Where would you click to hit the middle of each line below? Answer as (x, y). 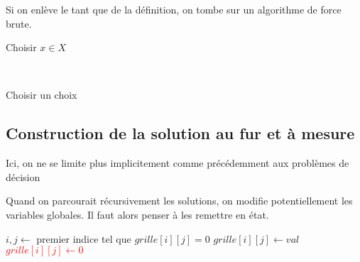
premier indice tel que (84, 238)
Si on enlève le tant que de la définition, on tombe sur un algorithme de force (174, 9)
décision (23, 176)
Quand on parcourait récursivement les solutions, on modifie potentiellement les (179, 201)
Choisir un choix (42, 95)
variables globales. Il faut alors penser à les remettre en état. (137, 214)
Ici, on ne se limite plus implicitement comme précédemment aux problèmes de (178, 163)
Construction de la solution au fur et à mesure (180, 133)
